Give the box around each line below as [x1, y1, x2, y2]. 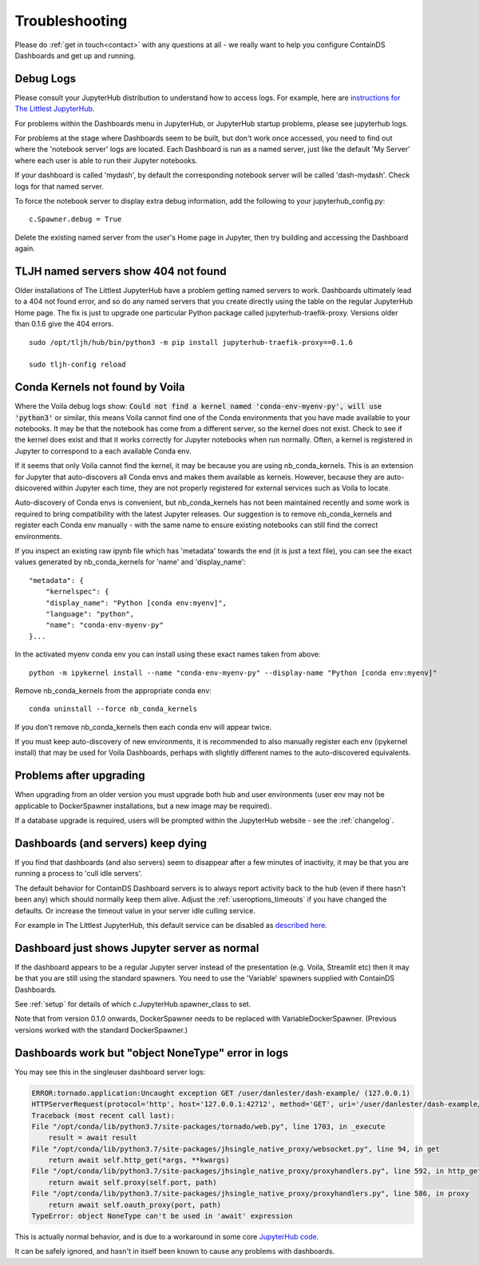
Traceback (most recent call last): [31, 1111, 176, 1120]
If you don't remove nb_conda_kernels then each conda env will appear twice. [14, 722, 272, 732]
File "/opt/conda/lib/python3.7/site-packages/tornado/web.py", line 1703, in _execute [31, 1122, 386, 1131]
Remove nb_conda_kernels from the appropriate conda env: [14, 685, 212, 695]
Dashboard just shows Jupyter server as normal [14, 941, 259, 954]
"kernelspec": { [45, 587, 109, 597]
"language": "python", [45, 609, 135, 618]
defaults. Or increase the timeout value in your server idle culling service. [14, 906, 255, 915]
